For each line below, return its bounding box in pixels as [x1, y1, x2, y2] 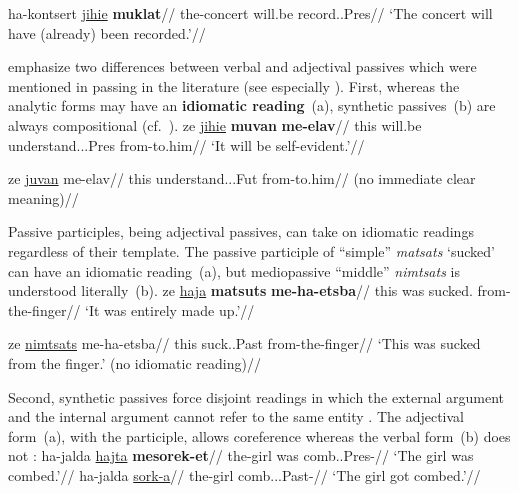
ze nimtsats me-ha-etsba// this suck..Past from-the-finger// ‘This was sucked [8, 333, 481, 354]
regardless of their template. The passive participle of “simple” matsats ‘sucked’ [8, 240, 495, 261]
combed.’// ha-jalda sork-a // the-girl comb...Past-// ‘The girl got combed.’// [8, 464, 481, 485]
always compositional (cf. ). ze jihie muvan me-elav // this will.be [8, 114, 422, 135]
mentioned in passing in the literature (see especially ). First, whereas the [8, 75, 460, 96]
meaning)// [8, 187, 79, 208]
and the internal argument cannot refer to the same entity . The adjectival [8, 406, 465, 427]
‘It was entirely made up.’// [85, 299, 255, 320]
